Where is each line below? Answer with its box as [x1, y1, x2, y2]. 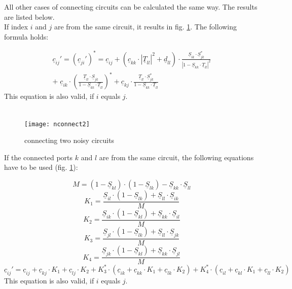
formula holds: [4, 31, 49, 42]
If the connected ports [4, 152, 73, 162]
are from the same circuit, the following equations [99, 152, 254, 162]
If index [4, 21, 28, 32]
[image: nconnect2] [24, 120, 90, 128]
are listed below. [4, 11, 55, 22]
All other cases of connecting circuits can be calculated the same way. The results [4, 2, 258, 12]
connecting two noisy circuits [24, 135, 115, 146]
